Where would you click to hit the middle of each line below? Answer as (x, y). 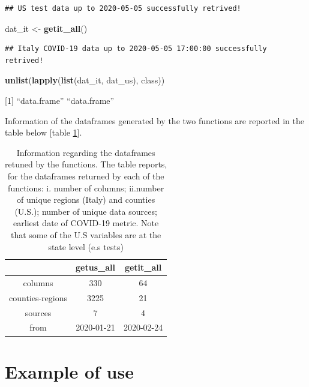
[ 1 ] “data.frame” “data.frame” (60, 100)
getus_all (95, 267)
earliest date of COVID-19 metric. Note (86, 223)
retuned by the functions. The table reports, (86, 164)
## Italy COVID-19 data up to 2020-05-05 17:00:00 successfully (136, 49)
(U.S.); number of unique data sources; (86, 211)
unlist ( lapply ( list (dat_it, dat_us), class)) (85, 80)
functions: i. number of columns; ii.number (86, 187)
